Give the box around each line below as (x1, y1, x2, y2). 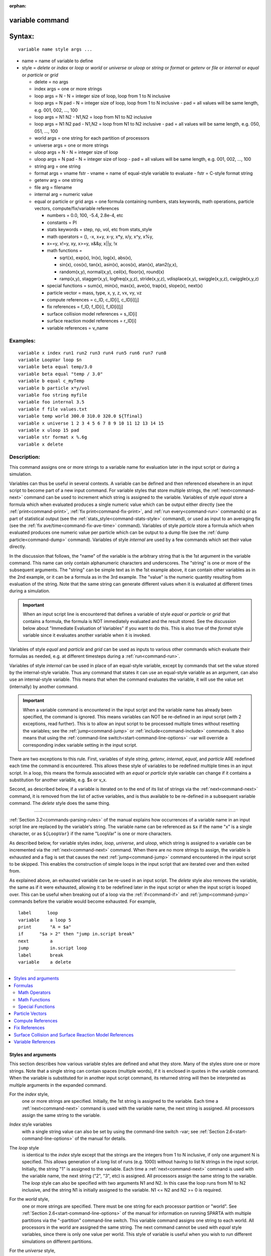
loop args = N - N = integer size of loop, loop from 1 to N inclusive (34, 93, 171, 99)
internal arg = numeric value (34, 191, 93, 197)
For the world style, (9, 1196, 50, 1202)
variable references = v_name (47, 325, 108, 331)
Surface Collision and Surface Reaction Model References (14, 1031, 134, 1037)
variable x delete (18, 441, 64, 447)
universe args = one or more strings (34, 142, 109, 148)
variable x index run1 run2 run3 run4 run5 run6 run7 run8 (18, 350, 167, 356)
